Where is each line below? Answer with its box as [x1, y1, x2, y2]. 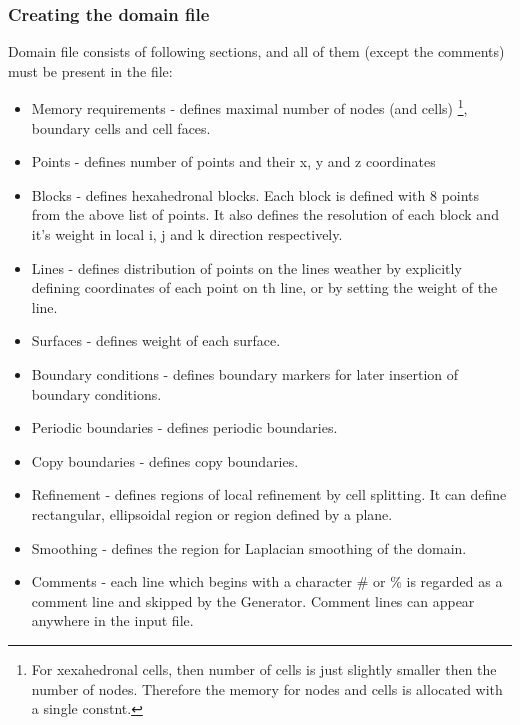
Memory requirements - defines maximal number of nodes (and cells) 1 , [31, 95, 468, 119]
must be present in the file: [8, 60, 173, 81]
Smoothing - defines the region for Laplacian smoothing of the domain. [31, 537, 467, 558]
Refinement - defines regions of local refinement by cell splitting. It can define [31, 484, 507, 505]
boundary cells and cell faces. [31, 117, 211, 138]
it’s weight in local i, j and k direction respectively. [31, 224, 343, 245]
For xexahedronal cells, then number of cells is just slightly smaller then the [31, 658, 497, 679]
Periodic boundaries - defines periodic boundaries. [31, 417, 338, 438]
